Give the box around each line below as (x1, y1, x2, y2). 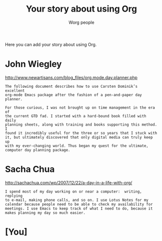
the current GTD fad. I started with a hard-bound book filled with (5, 113, 146, 118)
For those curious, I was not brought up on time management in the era (5, 105, 155, 110)
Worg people (68, 19, 95, 25)
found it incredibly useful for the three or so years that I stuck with (5, 130, 158, 135)
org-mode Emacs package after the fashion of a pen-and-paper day (5, 92, 142, 97)
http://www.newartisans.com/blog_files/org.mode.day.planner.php (5, 74, 138, 80)
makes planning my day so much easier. (5, 210, 86, 215)
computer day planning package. (5, 147, 70, 152)
